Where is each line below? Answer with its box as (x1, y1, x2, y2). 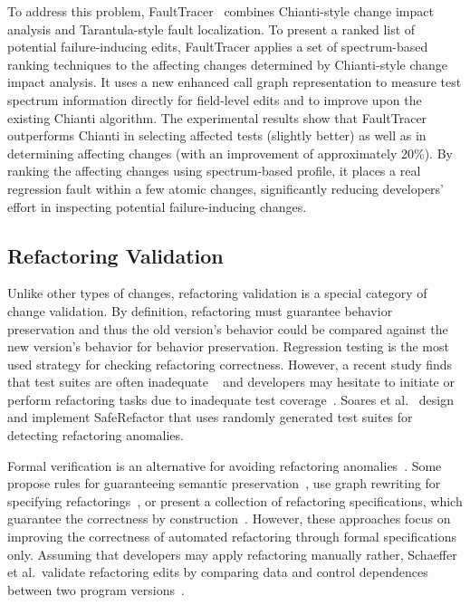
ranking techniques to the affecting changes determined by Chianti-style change (7, 54, 448, 73)
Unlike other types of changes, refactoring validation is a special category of (7, 283, 427, 302)
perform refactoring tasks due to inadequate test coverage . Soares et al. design (7, 389, 454, 408)
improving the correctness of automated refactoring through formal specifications (7, 527, 457, 546)
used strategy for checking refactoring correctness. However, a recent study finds (7, 354, 453, 373)
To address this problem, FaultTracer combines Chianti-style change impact (7, 2, 434, 20)
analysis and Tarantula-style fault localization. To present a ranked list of (7, 19, 416, 38)
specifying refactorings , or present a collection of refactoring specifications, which (7, 491, 463, 510)
